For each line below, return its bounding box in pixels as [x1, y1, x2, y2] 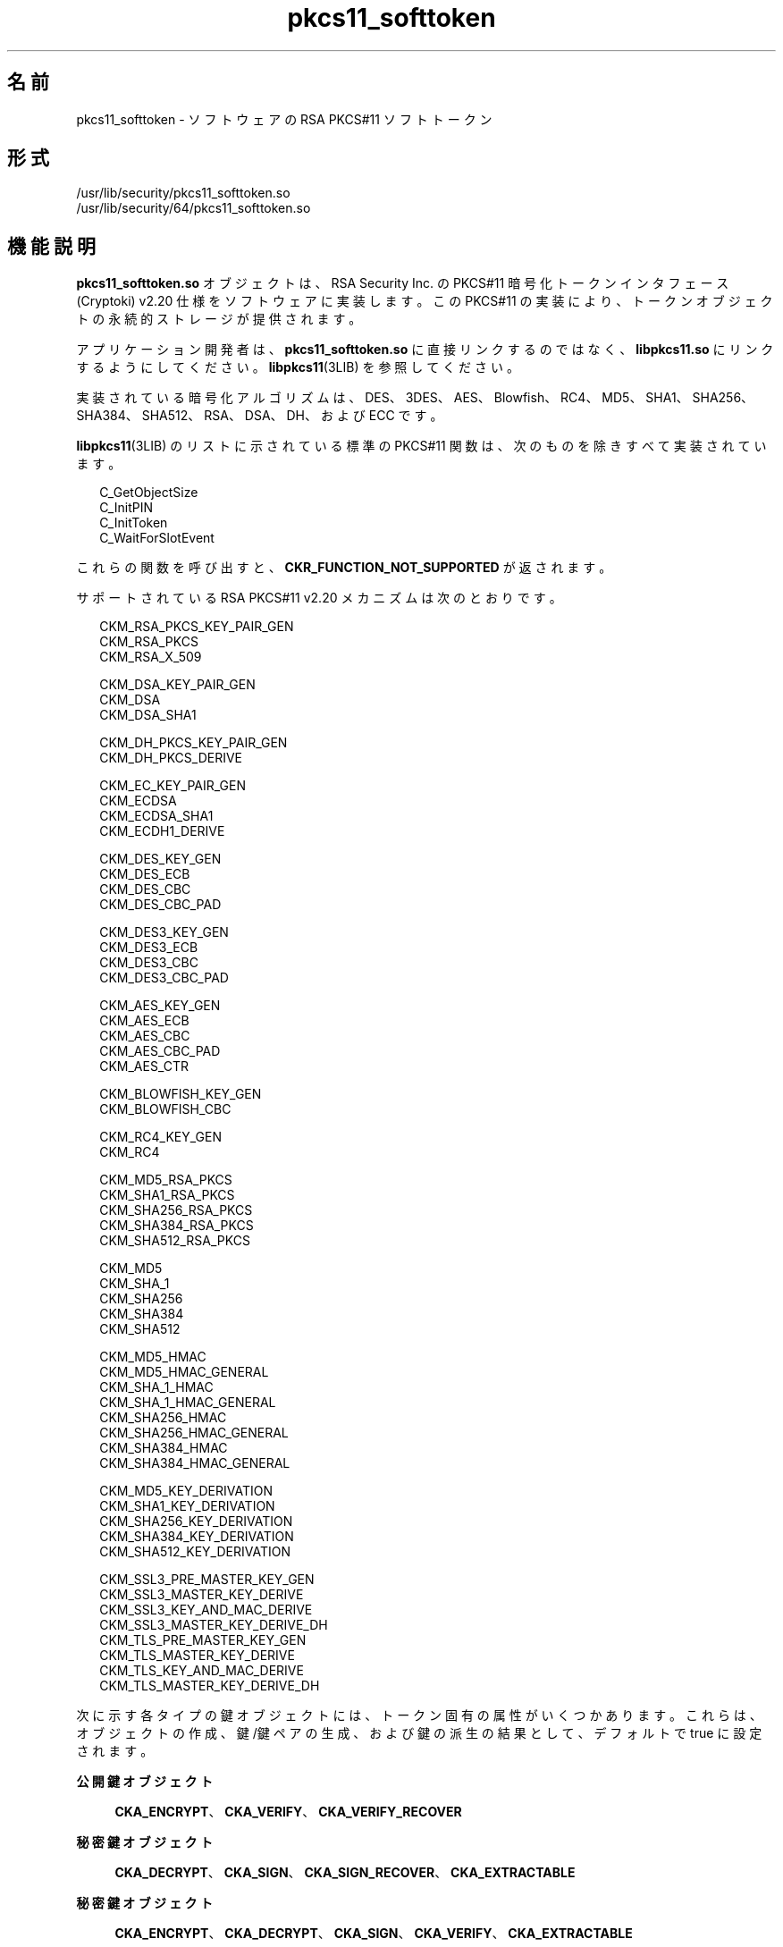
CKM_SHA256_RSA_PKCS [99, 1202, 253, 1218]
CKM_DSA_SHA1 [99, 707, 197, 723]
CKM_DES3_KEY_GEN [99, 924, 229, 940]
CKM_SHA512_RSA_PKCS [99, 1233, 250, 1249]
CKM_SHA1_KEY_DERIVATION [99, 1498, 275, 1514]
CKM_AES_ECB [99, 1013, 189, 1029]
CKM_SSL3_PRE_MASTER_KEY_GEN [99, 1572, 315, 1588]
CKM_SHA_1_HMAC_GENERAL [99, 1395, 276, 1411]
